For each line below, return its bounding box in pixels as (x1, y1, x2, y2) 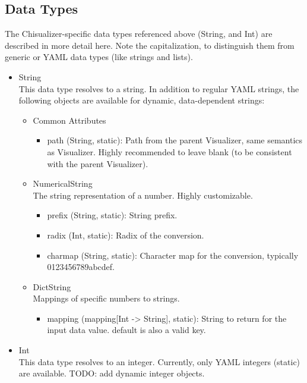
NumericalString (33, 177, 93, 190)
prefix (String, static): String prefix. (47, 209, 178, 221)
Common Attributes (33, 114, 106, 126)
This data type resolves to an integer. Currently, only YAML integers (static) (18, 355, 300, 368)
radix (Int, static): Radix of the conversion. (47, 228, 204, 241)
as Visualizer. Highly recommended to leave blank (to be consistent (47, 145, 292, 158)
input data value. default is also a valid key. (47, 324, 206, 336)
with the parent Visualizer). (47, 157, 148, 169)
